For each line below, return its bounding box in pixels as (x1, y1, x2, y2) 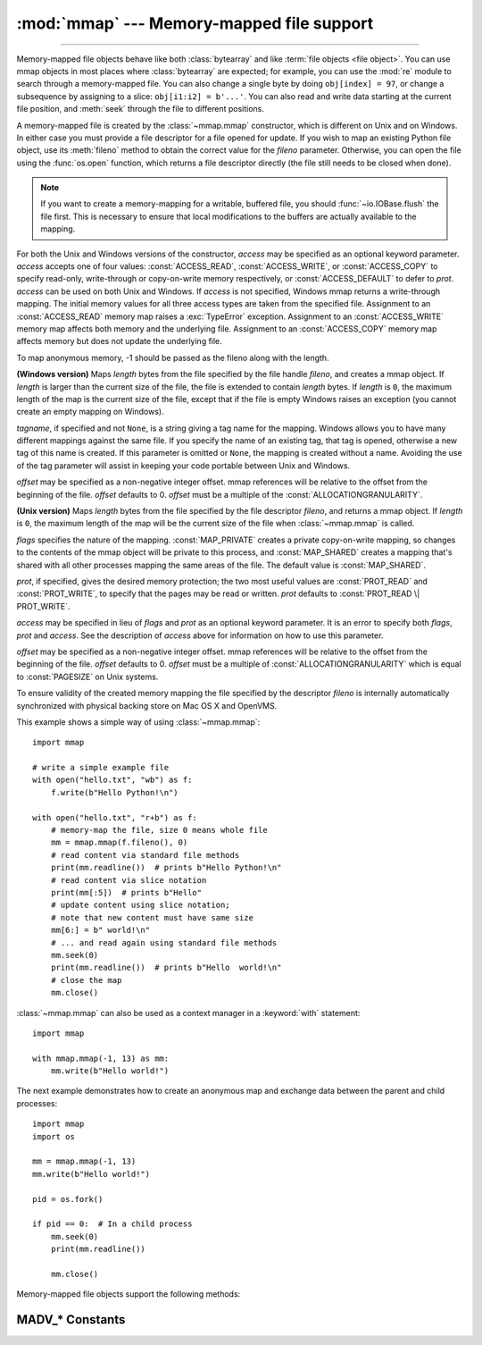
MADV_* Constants (16, 1312, 126, 1327)
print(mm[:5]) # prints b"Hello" (50, 887, 203, 897)
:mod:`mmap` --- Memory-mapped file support (16, 13, 374, 33)
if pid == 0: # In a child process (32, 1219, 193, 1229)
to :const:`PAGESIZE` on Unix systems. (16, 671, 159, 682)
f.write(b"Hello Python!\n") (50, 787, 179, 797)
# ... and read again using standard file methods (50, 937, 278, 947)
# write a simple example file (32, 762, 170, 773)
